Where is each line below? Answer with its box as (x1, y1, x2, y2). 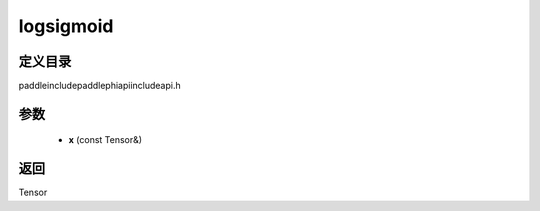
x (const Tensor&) (68, 134, 143, 146)
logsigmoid (18, 15, 114, 37)
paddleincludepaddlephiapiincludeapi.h (18, 80, 181, 92)
